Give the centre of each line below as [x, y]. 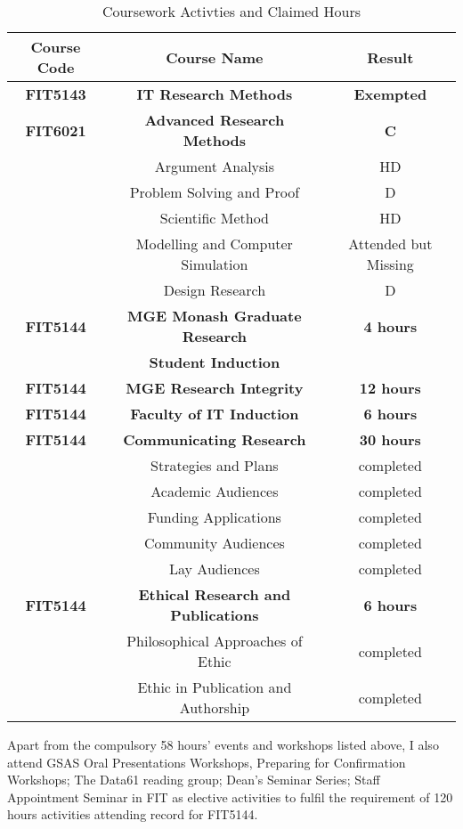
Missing [390, 264]
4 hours [390, 326]
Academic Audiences [215, 491]
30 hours [390, 439]
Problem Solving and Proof [215, 192]
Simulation [215, 264]
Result [390, 57]
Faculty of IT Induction [215, 414]
